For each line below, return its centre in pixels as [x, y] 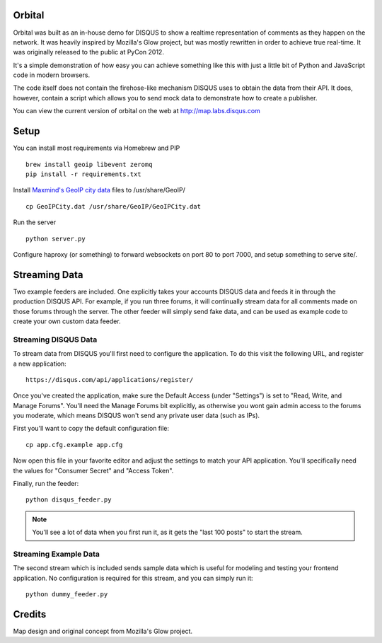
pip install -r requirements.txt [83, 174]
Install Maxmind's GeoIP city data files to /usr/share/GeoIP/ [99, 190]
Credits [30, 614]
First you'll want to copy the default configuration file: [91, 429]
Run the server [35, 222]
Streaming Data [48, 275]
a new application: [40, 364]
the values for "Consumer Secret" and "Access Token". [93, 470]
